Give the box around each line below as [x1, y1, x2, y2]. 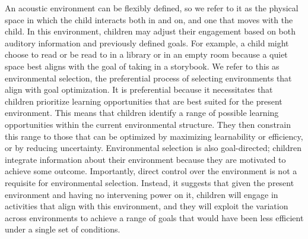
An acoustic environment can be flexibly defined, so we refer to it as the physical [5, 2, 299, 14]
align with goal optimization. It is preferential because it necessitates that [5, 83, 273, 96]
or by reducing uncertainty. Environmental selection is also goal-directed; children [5, 141, 302, 154]
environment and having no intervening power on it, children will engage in [5, 188, 278, 200]
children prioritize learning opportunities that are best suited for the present [5, 95, 282, 107]
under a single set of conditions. [5, 223, 120, 235]
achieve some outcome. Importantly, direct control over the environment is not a [5, 165, 297, 177]
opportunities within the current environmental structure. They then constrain [5, 118, 291, 130]
